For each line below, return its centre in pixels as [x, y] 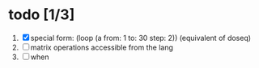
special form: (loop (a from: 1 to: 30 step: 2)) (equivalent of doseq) [141, 38]
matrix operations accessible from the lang [102, 47]
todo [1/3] [42, 15]
